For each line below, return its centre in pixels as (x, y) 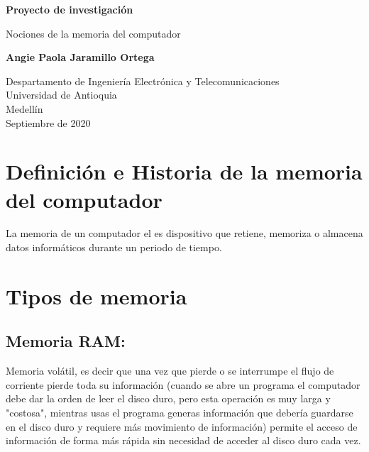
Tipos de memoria (97, 296)
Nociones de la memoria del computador (93, 33)
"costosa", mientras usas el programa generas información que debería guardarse (180, 413)
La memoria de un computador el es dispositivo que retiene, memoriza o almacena (184, 233)
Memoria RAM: (66, 341)
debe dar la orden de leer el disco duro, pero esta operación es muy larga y (168, 398)
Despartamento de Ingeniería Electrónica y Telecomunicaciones (143, 81)
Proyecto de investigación (70, 9)
